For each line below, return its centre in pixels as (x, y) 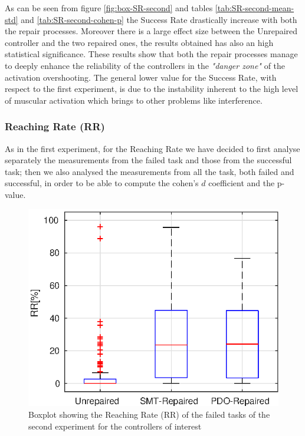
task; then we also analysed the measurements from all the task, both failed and (150, 171)
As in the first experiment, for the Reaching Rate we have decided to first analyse (152, 148)
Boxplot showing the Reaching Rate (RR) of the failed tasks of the (149, 414)
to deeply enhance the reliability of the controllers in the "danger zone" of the (145, 65)
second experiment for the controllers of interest (115, 426)
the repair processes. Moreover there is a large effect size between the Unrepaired (151, 31)
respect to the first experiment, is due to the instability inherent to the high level (152, 89)
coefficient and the (242, 183)
